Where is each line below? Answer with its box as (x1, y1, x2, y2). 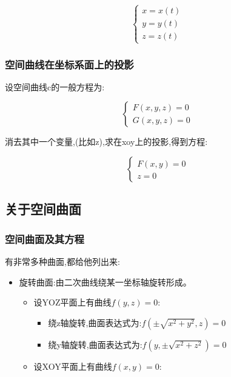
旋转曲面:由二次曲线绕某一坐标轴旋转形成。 (19, 275, 192, 288)
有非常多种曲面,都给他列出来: (5, 255, 120, 267)
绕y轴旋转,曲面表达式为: (48, 338, 142, 350)
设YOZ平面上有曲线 (33, 296, 112, 309)
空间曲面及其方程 (5, 231, 84, 246)
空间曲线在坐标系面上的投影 (5, 56, 134, 72)
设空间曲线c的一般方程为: (5, 80, 105, 93)
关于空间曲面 (5, 199, 81, 218)
